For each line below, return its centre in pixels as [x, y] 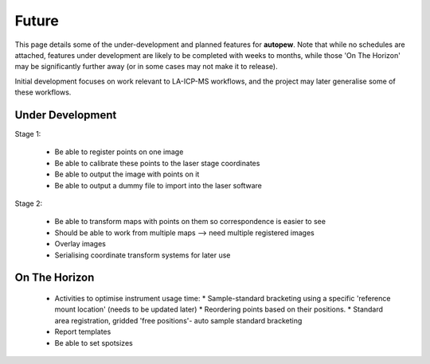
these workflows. [43, 92]
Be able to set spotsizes [94, 343]
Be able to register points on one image [119, 152]
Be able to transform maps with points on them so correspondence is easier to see [190, 222]
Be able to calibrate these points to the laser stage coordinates [157, 163]
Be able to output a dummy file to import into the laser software [158, 185]
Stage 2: [29, 203]
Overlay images [80, 244]
